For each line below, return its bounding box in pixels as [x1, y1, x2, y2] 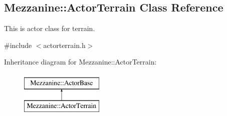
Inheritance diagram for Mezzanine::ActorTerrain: [4, 56, 157, 67]
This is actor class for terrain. [4, 23, 95, 33]
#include [4, 39, 32, 50]
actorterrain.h [43, 39, 86, 50]
